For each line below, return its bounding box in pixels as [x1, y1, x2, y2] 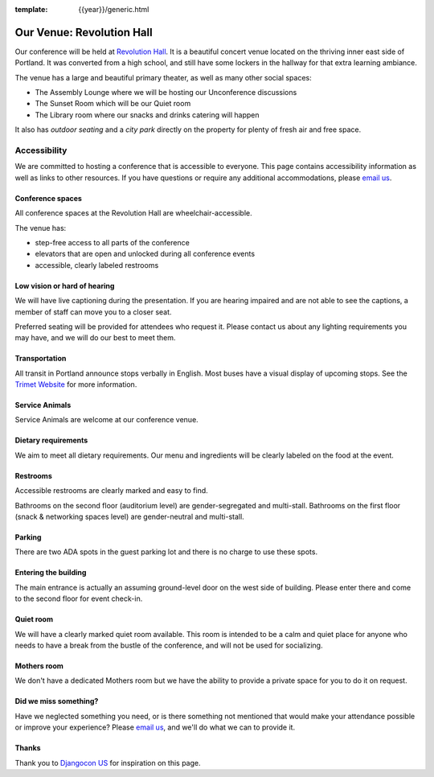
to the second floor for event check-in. [14, 594, 143, 603]
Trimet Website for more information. [14, 380, 137, 389]
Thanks [14, 743, 41, 753]
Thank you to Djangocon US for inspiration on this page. [14, 758, 201, 767]
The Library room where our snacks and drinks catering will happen [35, 109, 260, 120]
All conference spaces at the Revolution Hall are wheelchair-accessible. [14, 208, 252, 218]
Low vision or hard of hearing [14, 281, 115, 290]
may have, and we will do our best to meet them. [14, 333, 176, 343]
